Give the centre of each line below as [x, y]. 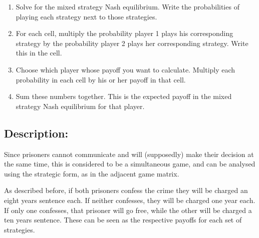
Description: [36, 133]
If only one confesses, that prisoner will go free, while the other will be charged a [128, 210]
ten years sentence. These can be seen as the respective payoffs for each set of [123, 220]
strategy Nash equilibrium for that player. [80, 106]
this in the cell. [39, 53]
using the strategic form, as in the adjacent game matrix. [92, 173]
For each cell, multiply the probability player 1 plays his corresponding [124, 33]
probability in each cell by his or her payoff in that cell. [101, 79]
